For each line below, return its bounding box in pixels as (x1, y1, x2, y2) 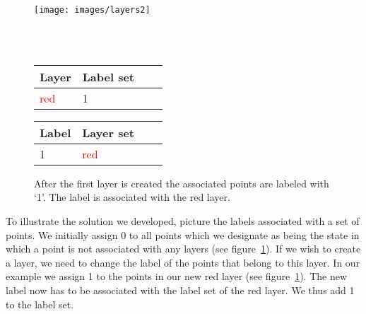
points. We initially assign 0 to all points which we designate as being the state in (6, 227, 360, 242)
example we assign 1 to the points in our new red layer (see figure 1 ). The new (6, 269, 348, 284)
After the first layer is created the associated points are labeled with (34, 175, 329, 190)
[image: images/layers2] (34, 5, 150, 15)
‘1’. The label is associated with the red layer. (34, 190, 230, 204)
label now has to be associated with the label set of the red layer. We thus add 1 (6, 283, 355, 297)
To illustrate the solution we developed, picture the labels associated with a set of (6, 214, 360, 228)
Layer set (82, 124, 134, 141)
